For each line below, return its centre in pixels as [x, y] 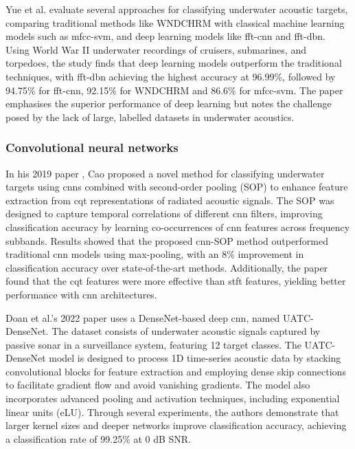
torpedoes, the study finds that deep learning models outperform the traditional [174, 63]
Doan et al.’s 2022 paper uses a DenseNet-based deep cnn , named [143, 317]
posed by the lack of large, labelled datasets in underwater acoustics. [150, 117]
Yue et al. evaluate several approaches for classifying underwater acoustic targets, [177, 9]
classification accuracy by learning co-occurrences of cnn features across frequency [178, 227]
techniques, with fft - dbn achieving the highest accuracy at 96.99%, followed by [171, 76]
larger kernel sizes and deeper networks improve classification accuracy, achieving [176, 425]
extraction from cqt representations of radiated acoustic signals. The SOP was [170, 200]
